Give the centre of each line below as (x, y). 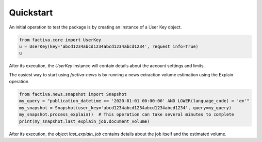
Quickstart (31, 13)
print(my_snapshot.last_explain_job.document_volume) (84, 121)
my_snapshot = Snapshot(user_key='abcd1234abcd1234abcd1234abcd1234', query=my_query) (125, 108)
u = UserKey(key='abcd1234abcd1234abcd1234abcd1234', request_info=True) (109, 46)
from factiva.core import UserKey (60, 40)
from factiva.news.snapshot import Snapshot (73, 94)
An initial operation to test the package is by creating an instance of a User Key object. (95, 27)
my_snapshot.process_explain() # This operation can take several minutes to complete (127, 114)
